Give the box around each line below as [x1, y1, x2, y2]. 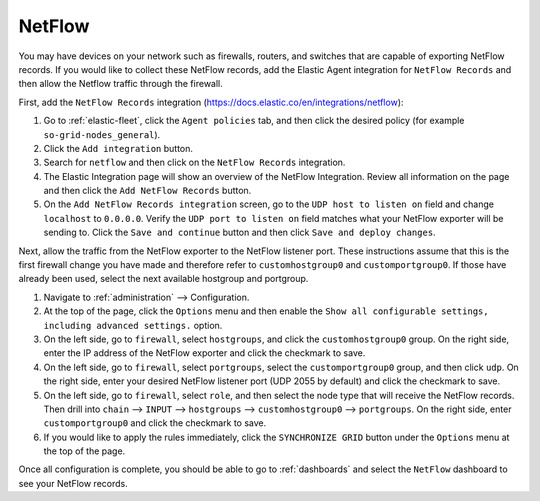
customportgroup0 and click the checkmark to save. [43, 417, 267, 429]
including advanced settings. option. [43, 319, 223, 331]
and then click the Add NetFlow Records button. [43, 185, 252, 197]
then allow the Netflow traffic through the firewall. [18, 78, 224, 90]
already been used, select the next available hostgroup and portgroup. [18, 273, 309, 285]
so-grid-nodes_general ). [43, 128, 161, 140]
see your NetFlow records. [18, 477, 129, 489]
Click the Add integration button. [43, 142, 194, 154]
